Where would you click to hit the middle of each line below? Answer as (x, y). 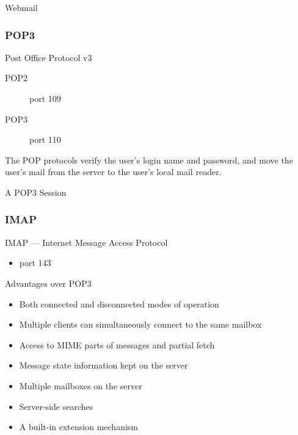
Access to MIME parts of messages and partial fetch (117, 344)
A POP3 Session (36, 192)
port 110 (45, 139)
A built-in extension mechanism (79, 427)
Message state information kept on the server (104, 365)
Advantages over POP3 (48, 283)
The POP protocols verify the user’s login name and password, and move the (149, 160)
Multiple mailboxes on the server (81, 385)
